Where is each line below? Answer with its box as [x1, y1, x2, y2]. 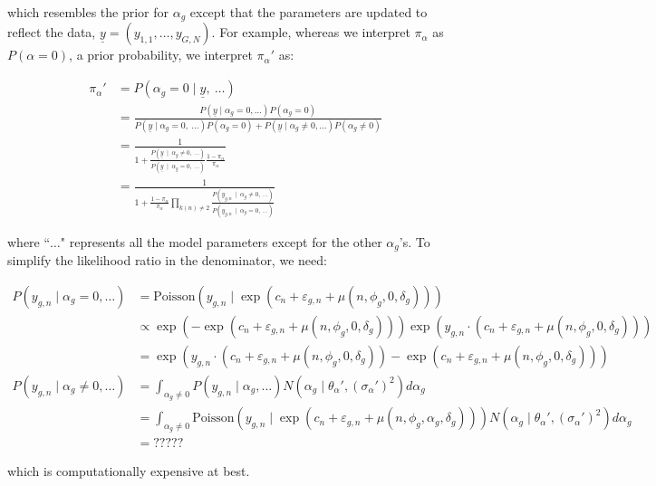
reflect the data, [7, 23, 96, 42]
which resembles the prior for [7, 3, 169, 21]
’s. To [399, 232, 430, 251]
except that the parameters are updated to [189, 3, 428, 21]
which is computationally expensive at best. [7, 462, 250, 481]
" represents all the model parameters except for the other [60, 232, 382, 251]
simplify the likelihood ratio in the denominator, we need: [7, 251, 327, 270]
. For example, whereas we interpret [211, 23, 410, 42]
